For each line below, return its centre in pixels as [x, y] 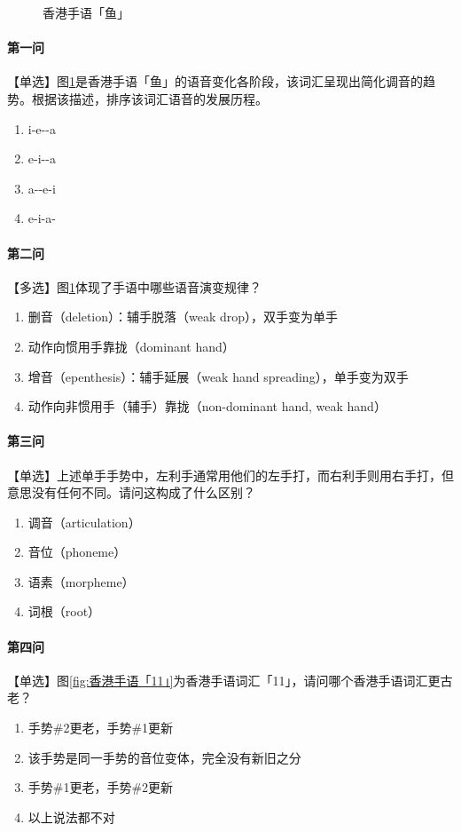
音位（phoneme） [77, 552]
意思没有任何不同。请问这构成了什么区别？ [131, 492]
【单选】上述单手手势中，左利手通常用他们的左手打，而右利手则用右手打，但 [230, 475]
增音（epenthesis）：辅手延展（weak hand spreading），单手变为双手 [218, 376]
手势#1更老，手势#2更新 [101, 787]
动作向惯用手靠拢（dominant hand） [131, 346]
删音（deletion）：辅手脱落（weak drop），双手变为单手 [183, 317]
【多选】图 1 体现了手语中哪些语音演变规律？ [134, 286]
